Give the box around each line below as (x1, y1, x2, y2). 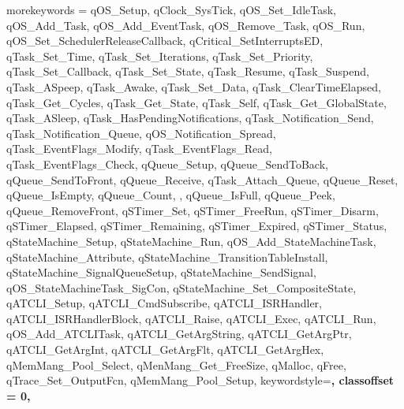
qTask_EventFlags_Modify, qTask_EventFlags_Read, (6, 140, 272, 157)
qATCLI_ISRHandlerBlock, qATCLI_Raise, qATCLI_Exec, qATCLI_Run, (6, 310, 376, 326)
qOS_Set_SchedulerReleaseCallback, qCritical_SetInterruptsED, (6, 32, 324, 49)
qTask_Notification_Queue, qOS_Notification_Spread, (6, 125, 276, 141)
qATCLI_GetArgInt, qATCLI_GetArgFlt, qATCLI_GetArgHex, (6, 341, 324, 358)
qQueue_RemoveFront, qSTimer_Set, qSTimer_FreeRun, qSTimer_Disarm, (6, 202, 379, 218)
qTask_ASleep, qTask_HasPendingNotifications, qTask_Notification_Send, (6, 110, 374, 126)
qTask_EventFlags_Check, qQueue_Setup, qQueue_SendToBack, (6, 155, 328, 172)
